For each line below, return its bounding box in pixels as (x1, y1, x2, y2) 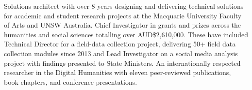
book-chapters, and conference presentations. (4, 76, 137, 87)
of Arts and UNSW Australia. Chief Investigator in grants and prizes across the (4, 20, 241, 30)
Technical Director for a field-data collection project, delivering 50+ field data (4, 39, 236, 49)
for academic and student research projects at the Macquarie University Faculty (4, 10, 242, 20)
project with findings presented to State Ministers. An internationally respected (4, 58, 241, 68)
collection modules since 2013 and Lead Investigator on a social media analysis (4, 48, 238, 58)
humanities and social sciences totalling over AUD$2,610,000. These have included (4, 29, 249, 39)
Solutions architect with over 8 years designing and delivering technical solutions (4, 1, 244, 11)
